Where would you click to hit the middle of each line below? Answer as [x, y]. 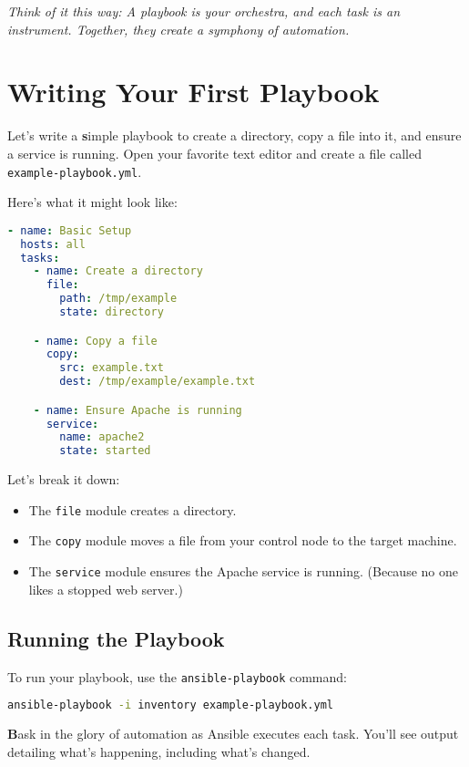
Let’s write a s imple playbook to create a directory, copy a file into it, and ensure [234, 135]
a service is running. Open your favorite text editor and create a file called [214, 153]
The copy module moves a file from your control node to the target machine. [243, 540]
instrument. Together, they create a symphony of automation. [178, 29]
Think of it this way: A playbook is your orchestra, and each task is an [204, 11]
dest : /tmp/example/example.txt [158, 382]
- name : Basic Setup [70, 230]
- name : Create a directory [118, 271]
